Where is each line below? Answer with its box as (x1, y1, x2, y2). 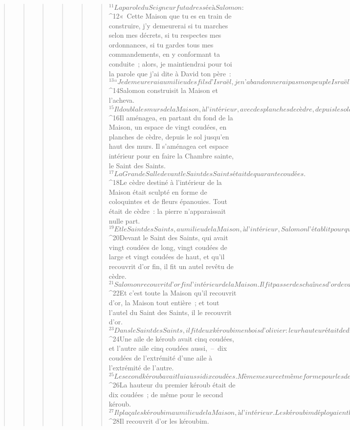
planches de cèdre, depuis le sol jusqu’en (109, 131, 229, 141)
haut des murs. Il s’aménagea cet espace (109, 141, 229, 151)
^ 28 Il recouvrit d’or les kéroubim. (109, 416, 209, 426)
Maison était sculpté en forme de (109, 186, 207, 197)
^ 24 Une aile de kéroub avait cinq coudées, (109, 333, 234, 343)
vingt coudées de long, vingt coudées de (109, 242, 227, 252)
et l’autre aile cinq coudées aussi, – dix (109, 343, 227, 353)
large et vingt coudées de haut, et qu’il (109, 251, 225, 262)
